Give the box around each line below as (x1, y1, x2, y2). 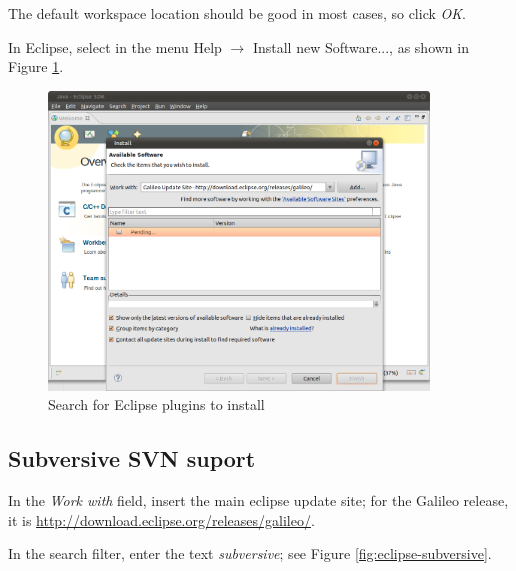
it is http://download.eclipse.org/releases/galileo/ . (8, 509, 315, 530)
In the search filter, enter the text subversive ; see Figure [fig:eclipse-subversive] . (8, 543, 492, 564)
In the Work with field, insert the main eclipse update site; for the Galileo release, (8, 490, 509, 511)
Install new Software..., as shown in (252, 36, 469, 57)
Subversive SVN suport (8, 443, 256, 474)
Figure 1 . (8, 56, 64, 77)
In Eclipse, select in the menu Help (8, 36, 222, 57)
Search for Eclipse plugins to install (48, 394, 265, 415)
